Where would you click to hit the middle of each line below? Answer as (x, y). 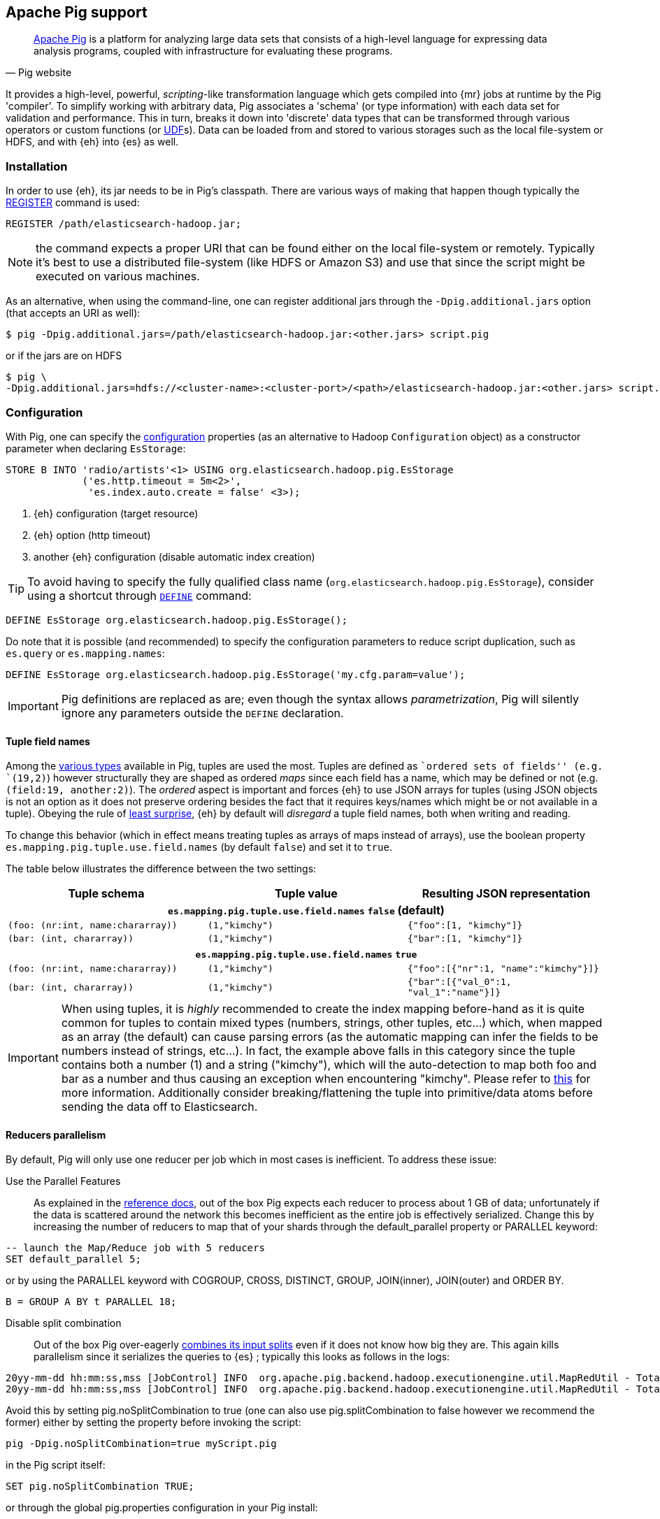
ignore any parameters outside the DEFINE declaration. (202, 713)
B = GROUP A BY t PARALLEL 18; (91, 1302)
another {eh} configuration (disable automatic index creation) (174, 556)
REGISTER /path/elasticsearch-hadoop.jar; (124, 224)
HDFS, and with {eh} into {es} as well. (92, 142)
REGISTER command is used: (73, 203)
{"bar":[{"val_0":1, (459, 982)
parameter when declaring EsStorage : (96, 448)
